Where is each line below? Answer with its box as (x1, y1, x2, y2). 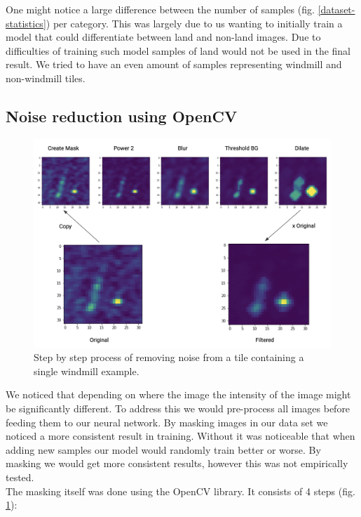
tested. (6, 469, 34, 484)
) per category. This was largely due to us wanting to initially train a (46, 15, 343, 30)
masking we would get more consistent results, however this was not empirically (6, 456, 348, 471)
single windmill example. (34, 363, 139, 378)
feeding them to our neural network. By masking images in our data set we (6, 414, 328, 429)
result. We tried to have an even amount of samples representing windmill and (6, 57, 342, 72)
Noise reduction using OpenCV (6, 105, 238, 126)
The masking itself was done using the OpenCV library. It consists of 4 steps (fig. (6, 483, 355, 498)
